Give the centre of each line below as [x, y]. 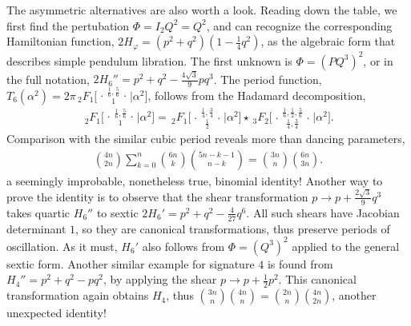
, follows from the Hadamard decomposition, [257, 95]
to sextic [117, 212]
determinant [36, 228]
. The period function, [268, 79]
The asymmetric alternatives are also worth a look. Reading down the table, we [202, 10]
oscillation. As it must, [62, 246]
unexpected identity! [56, 313]
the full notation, [48, 79]
